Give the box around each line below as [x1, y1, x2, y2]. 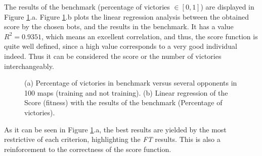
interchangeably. [4, 60, 54, 71]
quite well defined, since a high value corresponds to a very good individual [4, 41, 237, 51]
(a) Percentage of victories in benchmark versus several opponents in [24, 77, 237, 88]
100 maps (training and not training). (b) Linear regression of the [24, 87, 228, 98]
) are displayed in [200, 2, 254, 12]
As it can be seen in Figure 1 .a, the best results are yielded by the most [4, 124, 227, 134]
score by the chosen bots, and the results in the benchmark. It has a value [4, 21, 234, 32]
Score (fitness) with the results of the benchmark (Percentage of [24, 97, 223, 108]
